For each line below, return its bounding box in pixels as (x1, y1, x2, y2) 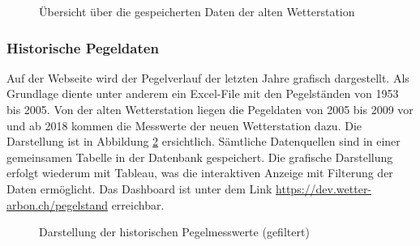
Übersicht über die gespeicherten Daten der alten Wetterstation (39, 3, 355, 19)
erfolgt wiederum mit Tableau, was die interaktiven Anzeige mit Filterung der (6, 164, 393, 181)
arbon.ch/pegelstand (6, 196, 108, 213)
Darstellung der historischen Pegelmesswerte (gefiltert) (39, 223, 310, 240)
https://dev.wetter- (276, 180, 372, 197)
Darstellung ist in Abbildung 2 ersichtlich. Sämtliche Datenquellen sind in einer (6, 133, 401, 150)
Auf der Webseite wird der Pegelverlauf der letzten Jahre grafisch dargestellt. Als (6, 69, 409, 86)
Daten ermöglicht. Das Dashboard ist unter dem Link (6, 180, 272, 197)
